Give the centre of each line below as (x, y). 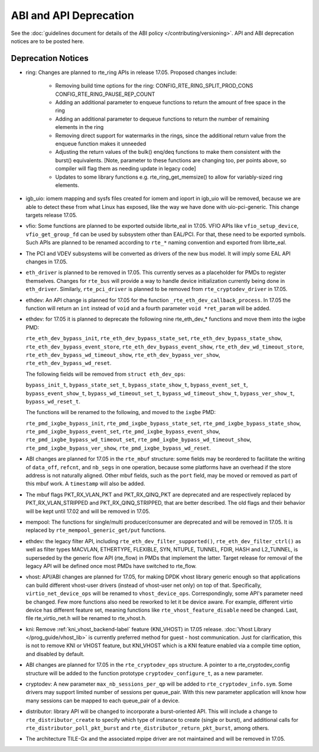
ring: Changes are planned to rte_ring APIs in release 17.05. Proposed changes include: (131, 72)
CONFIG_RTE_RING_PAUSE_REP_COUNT (105, 94)
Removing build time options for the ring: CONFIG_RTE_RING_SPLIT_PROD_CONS (154, 86)
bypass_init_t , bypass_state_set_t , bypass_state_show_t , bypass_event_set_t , (137, 385)
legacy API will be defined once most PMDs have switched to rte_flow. (111, 566)
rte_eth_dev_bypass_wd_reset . (69, 363)
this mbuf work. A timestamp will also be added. (85, 484)
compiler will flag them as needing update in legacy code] (126, 169)
